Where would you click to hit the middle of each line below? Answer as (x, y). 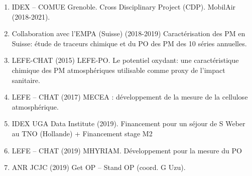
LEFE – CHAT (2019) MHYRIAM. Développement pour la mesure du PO (127, 150)
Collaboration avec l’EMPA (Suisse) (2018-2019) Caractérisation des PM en (129, 33)
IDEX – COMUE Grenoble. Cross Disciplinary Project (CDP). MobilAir (124, 7)
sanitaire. (26, 80)
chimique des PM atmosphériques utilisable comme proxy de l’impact (118, 70)
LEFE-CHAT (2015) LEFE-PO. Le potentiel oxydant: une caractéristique (125, 60)
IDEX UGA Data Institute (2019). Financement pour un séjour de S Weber (129, 123)
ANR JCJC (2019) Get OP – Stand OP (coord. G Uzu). (99, 167)
